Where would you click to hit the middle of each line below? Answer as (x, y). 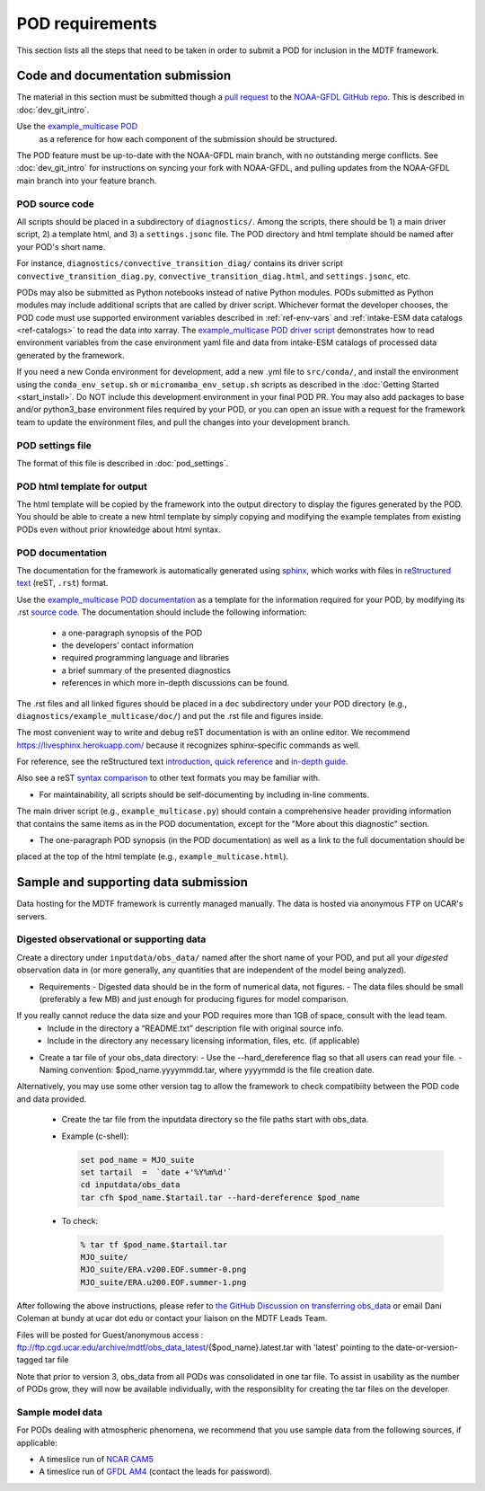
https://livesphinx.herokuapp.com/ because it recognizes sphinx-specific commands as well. (189, 745)
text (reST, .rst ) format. (62, 583)
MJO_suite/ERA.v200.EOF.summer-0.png (163, 1270)
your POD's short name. (61, 246)
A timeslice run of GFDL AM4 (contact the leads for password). (156, 1472)
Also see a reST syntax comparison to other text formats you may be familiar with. (168, 778)
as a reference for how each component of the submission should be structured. (188, 138)
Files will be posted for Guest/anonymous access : (110, 1335)
